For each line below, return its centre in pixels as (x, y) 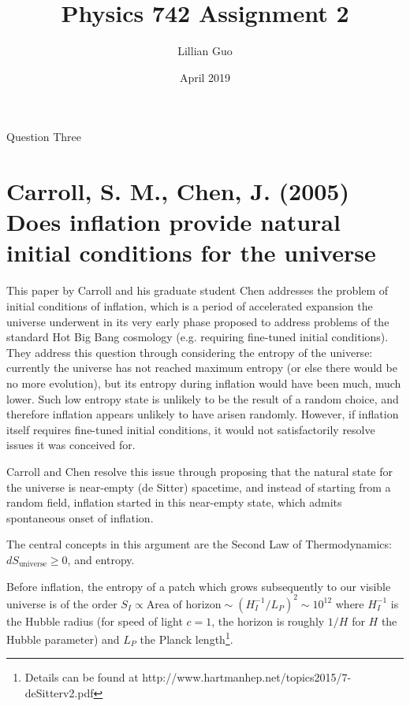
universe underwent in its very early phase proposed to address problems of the (198, 321)
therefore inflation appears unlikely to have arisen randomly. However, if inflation (203, 414)
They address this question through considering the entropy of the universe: (190, 352)
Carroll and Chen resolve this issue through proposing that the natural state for (199, 471)
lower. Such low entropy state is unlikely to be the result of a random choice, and (203, 398)
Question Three (44, 137)
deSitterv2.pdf (59, 693)
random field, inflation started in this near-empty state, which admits (174, 502)
